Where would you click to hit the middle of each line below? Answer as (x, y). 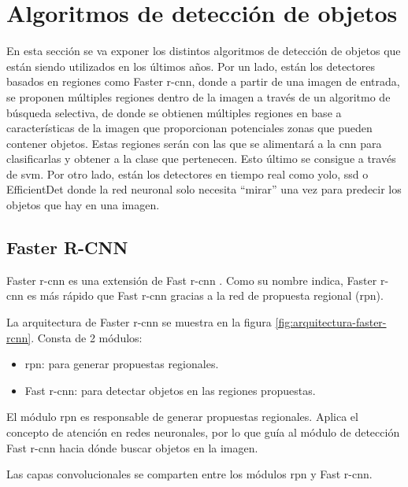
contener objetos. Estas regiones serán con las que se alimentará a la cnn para (194, 143)
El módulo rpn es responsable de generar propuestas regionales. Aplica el (182, 417)
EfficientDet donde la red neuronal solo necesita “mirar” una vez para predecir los (204, 189)
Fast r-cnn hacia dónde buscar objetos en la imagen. (132, 447)
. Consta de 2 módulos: (87, 337)
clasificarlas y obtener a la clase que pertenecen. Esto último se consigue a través (201, 159)
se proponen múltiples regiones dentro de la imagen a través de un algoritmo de (198, 96)
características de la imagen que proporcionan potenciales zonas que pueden (189, 128)
